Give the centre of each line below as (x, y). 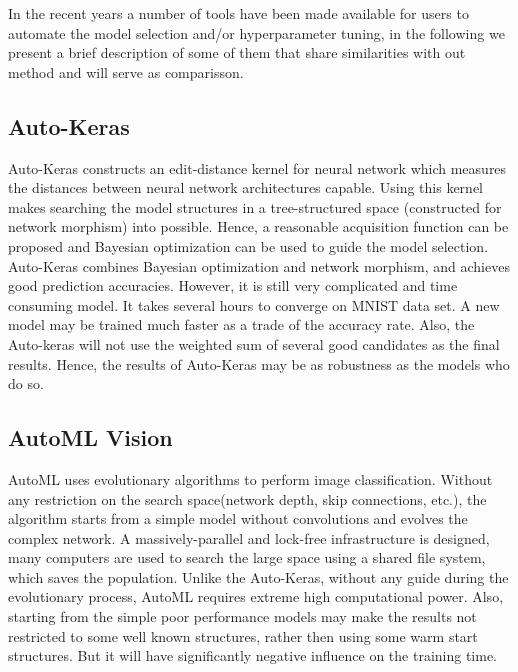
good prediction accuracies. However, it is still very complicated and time (233, 285)
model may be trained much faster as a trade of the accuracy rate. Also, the (241, 324)
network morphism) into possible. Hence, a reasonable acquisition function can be (258, 226)
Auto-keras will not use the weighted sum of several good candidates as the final (254, 343)
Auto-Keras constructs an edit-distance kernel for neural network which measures (257, 167)
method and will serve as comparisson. (126, 71)
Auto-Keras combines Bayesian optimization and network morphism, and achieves (259, 265)
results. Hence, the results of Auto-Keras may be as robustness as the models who (259, 363)
